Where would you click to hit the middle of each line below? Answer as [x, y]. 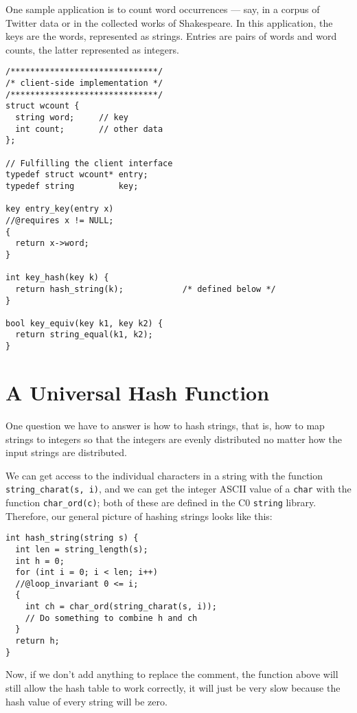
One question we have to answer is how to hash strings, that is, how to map [165, 425]
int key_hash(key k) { [57, 278]
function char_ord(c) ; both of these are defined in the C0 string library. [161, 502]
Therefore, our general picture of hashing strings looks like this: [139, 516]
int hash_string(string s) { [72, 538]
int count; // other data [89, 129]
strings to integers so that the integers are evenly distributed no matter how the [174, 439]
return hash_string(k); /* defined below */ [146, 289]
